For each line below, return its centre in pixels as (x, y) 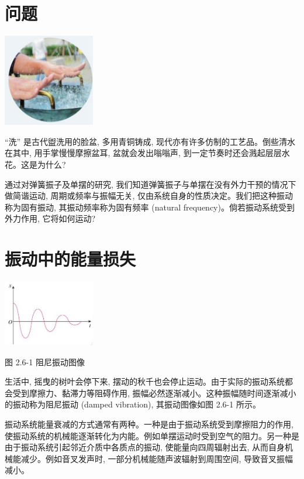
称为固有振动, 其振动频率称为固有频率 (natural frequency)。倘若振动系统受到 (150, 207)
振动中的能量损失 (70, 259)
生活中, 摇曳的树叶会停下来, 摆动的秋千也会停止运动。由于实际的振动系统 (145, 381)
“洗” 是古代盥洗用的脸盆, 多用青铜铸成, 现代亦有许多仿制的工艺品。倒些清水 (150, 141)
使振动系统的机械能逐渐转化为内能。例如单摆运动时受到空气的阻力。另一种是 (152, 435)
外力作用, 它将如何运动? (50, 218)
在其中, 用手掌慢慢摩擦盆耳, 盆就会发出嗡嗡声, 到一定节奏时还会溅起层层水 (147, 153)
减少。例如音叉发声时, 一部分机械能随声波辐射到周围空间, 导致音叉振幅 (157, 458)
